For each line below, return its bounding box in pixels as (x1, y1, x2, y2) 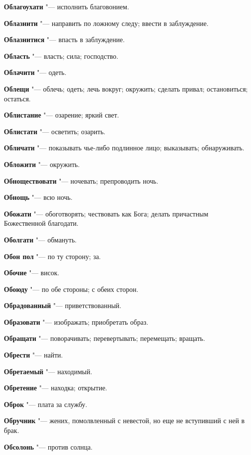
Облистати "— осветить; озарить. (4, 126, 106, 136)
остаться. (4, 93, 31, 103)
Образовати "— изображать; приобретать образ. (4, 316, 148, 327)
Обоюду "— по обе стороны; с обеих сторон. (4, 284, 138, 294)
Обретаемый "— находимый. (4, 366, 92, 376)
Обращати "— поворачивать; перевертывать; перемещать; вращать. (4, 333, 205, 343)
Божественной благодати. (4, 218, 79, 228)
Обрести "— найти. (4, 350, 63, 360)
